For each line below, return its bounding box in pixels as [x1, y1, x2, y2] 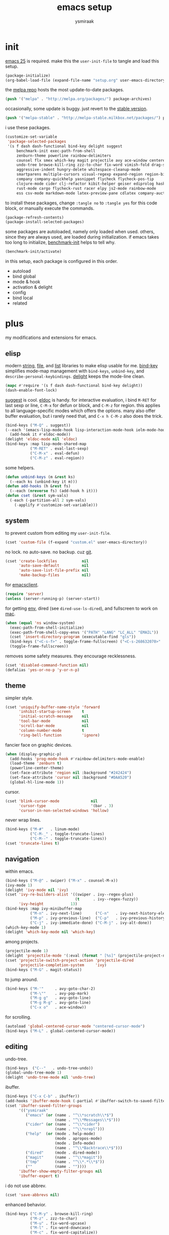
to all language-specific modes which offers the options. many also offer [5, 408, 156, 414]
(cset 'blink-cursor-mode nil [5, 799, 98, 804]
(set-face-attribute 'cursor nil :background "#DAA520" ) [10, 775, 132, 780]
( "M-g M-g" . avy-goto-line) [30, 1000, 92, 1005]
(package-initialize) [5, 73, 51, 78]
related [12, 300, 28, 306]
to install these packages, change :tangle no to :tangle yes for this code [5, 200, 157, 206]
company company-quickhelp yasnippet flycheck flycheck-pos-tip [16, 177, 154, 182]
